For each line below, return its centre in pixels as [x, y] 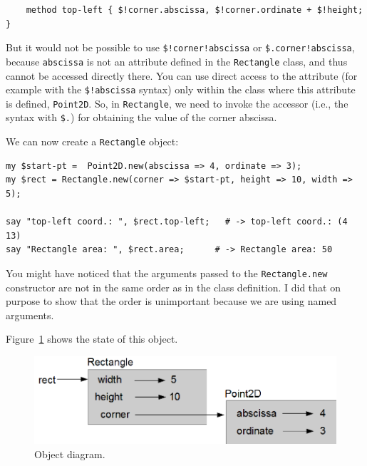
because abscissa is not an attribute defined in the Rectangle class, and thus [177, 61]
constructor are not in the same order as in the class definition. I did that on [173, 287]
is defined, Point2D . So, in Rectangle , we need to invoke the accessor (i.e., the [177, 103]
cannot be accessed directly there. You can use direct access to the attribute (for [182, 75]
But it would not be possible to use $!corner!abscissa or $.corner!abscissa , [180, 47]
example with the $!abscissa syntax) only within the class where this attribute [181, 89]
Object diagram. [70, 454]
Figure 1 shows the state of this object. [92, 339]
